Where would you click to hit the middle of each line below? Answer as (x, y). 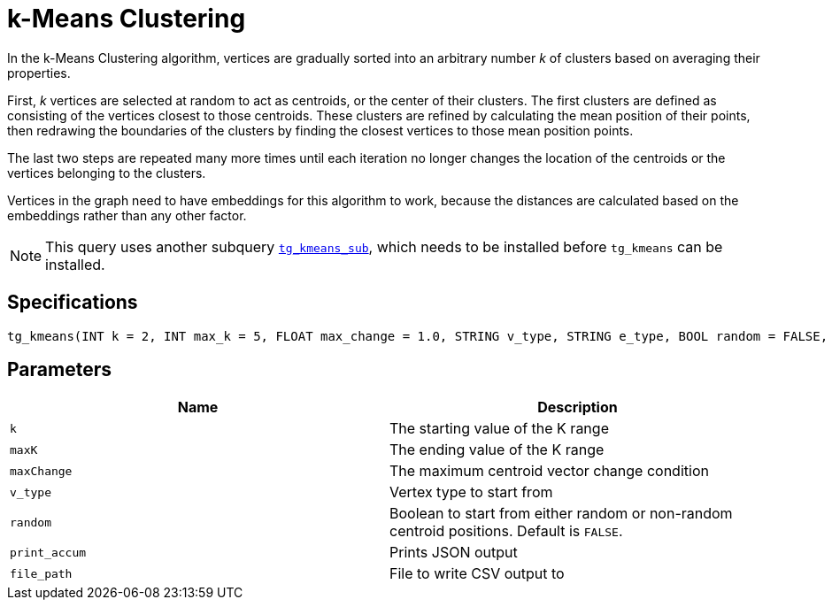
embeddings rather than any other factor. (127, 215)
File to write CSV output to (477, 574)
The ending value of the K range (497, 450)
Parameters (59, 370)
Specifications (73, 303)
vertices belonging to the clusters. (107, 173)
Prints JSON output (454, 553)
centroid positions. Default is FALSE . (506, 531)
